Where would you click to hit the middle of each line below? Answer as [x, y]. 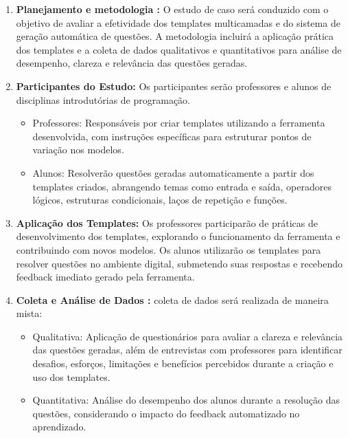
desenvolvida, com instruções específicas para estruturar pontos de [172, 136]
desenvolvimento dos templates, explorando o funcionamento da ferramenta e [178, 236]
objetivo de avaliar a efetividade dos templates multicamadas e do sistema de [178, 22]
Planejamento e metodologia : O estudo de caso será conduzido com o [172, 9]
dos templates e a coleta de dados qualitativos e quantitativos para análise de [179, 49]
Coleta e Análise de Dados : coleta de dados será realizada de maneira [172, 299]
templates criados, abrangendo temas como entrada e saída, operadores [182, 186]
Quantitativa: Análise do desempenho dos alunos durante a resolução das [186, 400]
